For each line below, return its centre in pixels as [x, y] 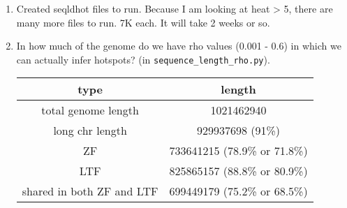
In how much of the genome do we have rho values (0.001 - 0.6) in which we [179, 46]
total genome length [90, 110]
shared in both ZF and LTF [90, 191]
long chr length [90, 131]
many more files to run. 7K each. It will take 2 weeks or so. [143, 22]
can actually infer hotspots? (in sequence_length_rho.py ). [143, 59]
